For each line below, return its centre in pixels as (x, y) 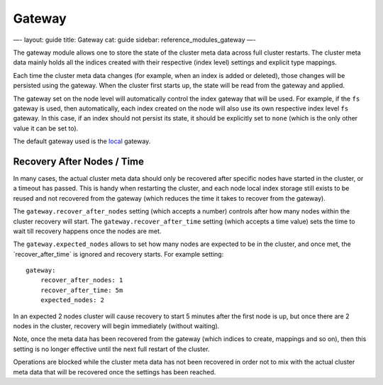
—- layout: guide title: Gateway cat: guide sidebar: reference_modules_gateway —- (135, 40)
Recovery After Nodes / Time (79, 161)
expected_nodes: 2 (72, 300)
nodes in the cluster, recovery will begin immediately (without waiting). (116, 326)
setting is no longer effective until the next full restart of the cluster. (111, 349)
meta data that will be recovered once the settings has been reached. (115, 372)
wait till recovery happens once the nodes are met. (87, 231)
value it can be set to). (46, 128)
